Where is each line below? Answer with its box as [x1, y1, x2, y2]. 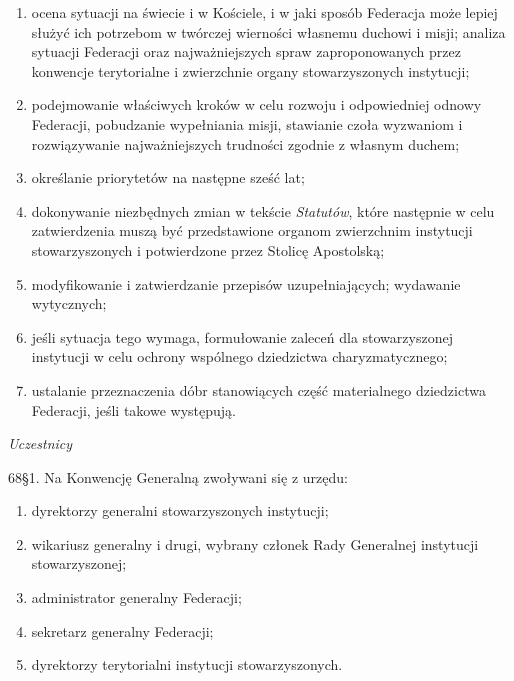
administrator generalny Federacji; [31, 587, 242, 608]
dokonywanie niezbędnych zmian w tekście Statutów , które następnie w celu [31, 200, 495, 221]
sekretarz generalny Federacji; [31, 620, 214, 641]
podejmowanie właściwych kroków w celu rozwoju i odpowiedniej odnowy [31, 94, 482, 115]
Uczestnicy [8, 433, 73, 454]
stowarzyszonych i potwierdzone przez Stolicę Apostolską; [31, 239, 385, 260]
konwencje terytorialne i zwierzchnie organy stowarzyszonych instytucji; [31, 60, 470, 81]
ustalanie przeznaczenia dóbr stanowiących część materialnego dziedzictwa [31, 379, 486, 400]
